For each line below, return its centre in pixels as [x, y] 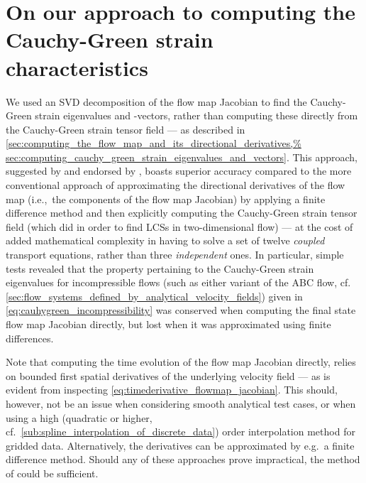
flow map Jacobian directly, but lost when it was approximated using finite [168, 324]
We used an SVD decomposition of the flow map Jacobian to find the [156, 101]
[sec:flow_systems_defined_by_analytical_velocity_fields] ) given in [154, 296]
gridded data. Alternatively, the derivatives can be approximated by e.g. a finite [180, 445]
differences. [30, 338]
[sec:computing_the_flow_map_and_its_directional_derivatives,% [154, 143]
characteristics [77, 67]
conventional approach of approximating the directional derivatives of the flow [176, 185]
